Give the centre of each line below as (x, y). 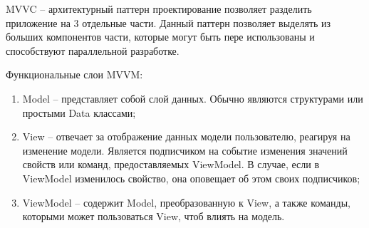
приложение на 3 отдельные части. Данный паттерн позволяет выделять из (168, 22)
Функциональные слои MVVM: (74, 74)
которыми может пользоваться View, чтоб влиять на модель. (154, 216)
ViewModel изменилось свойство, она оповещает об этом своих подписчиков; (191, 178)
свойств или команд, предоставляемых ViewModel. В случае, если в (171, 164)
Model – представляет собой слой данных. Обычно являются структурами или (193, 98)
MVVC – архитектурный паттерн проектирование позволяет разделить (159, 9)
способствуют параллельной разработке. (93, 50)
